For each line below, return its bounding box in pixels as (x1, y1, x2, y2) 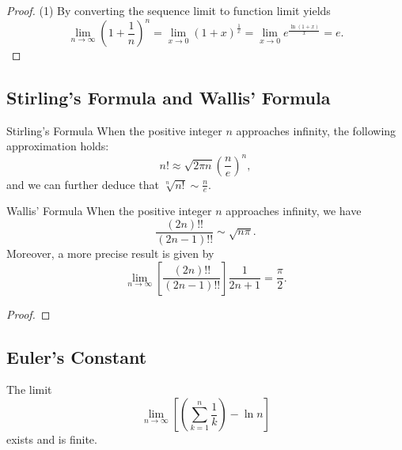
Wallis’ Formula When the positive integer (6, 202, 212, 219)
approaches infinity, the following (236, 122, 396, 138)
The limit (6, 381, 52, 398)
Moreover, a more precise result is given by (6, 245, 214, 262)
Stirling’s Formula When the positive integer (6, 122, 222, 138)
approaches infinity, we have (226, 202, 362, 219)
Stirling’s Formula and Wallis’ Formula (6, 85, 331, 110)
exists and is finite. (6, 431, 97, 448)
